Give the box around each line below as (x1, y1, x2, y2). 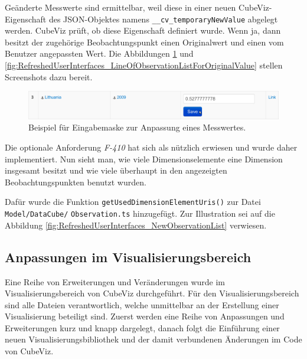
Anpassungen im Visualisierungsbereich (5, 247, 252, 266)
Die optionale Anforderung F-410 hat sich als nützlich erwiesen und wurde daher (5, 141, 298, 154)
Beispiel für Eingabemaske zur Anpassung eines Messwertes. (28, 121, 246, 133)
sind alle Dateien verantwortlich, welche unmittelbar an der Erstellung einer (5, 298, 279, 311)
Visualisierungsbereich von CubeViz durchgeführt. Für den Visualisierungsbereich (5, 287, 299, 299)
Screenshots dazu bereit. (5, 70, 93, 83)
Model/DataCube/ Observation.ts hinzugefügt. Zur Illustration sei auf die (5, 207, 275, 220)
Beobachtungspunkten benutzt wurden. (5, 175, 146, 188)
